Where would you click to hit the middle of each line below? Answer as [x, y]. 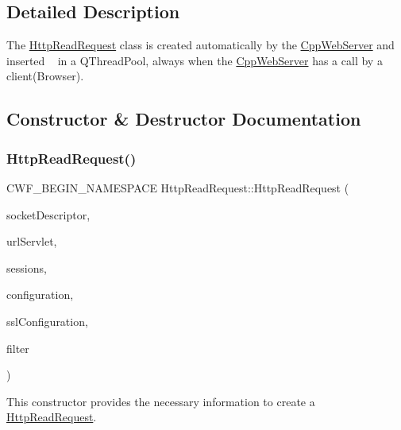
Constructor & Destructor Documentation [184, 119]
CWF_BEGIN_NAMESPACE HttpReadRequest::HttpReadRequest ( [178, 187]
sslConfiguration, [47, 321]
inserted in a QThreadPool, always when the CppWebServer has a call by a [195, 60]
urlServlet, [32, 241]
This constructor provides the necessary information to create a [161, 401]
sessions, [27, 267]
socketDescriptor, [48, 214]
